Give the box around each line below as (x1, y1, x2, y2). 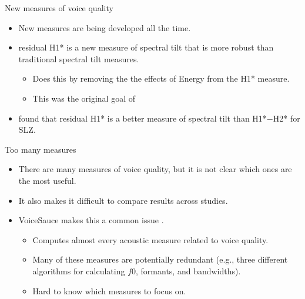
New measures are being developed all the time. (18, 21, 191, 33)
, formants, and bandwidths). (136, 264, 241, 277)
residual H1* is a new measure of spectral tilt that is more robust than (18, 41, 274, 53)
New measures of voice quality (5, 2, 113, 14)
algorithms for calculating (32, 264, 125, 277)
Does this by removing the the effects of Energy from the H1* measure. (32, 72, 290, 85)
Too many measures (5, 143, 76, 155)
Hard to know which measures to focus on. (32, 284, 186, 297)
